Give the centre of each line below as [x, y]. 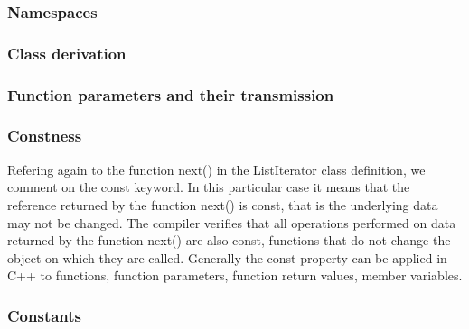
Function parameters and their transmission [171, 94]
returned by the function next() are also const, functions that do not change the [229, 240]
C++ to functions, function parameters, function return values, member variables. [235, 275]
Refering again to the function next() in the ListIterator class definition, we [216, 169]
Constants [45, 315]
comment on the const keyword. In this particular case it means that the [209, 187]
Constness [45, 136]
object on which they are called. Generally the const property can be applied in [227, 257]
